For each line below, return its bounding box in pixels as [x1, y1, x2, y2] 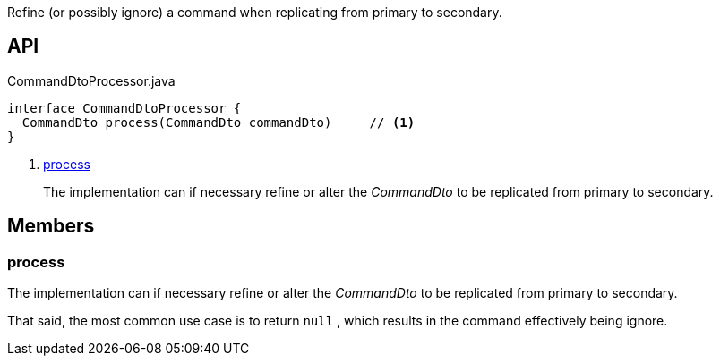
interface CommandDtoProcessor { [7, 100, 242, 115]
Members [7, 215, 95, 238]
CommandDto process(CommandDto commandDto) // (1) [21, 114, 416, 130]
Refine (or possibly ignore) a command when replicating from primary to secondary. [7, 4, 502, 20]
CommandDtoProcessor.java [7, 72, 176, 89]
